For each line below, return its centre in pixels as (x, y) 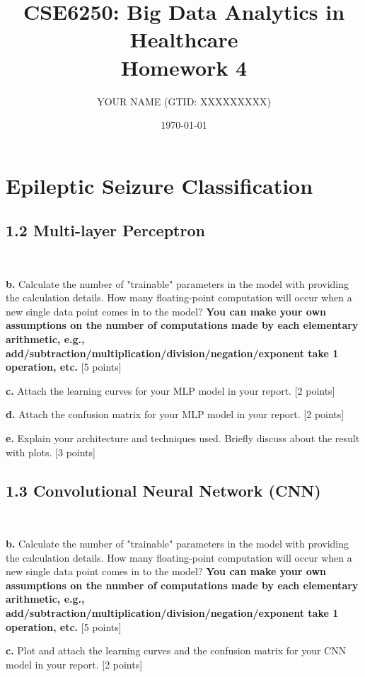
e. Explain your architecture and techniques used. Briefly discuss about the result (183, 438)
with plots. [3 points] (51, 452)
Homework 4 (184, 67)
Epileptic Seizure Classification (160, 185)
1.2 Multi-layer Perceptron (105, 230)
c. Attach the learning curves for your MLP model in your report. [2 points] (170, 390)
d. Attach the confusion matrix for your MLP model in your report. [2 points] (175, 414)
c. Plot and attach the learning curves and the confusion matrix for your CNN (176, 650)
